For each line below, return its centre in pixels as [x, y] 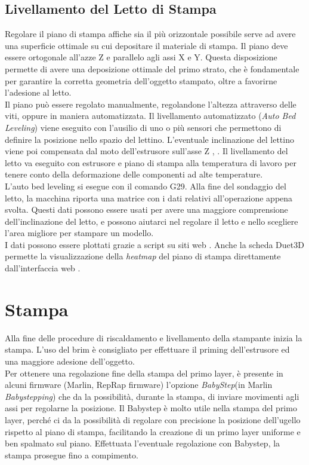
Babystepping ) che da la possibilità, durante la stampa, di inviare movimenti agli [152, 396]
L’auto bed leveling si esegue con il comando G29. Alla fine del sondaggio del [146, 186]
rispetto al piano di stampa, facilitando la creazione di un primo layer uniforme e [153, 431]
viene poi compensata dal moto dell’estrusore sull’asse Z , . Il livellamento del [146, 151]
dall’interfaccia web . [43, 268]
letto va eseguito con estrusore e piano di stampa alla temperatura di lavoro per [151, 162]
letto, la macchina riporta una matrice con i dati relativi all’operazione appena [149, 198]
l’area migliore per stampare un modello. [79, 233]
